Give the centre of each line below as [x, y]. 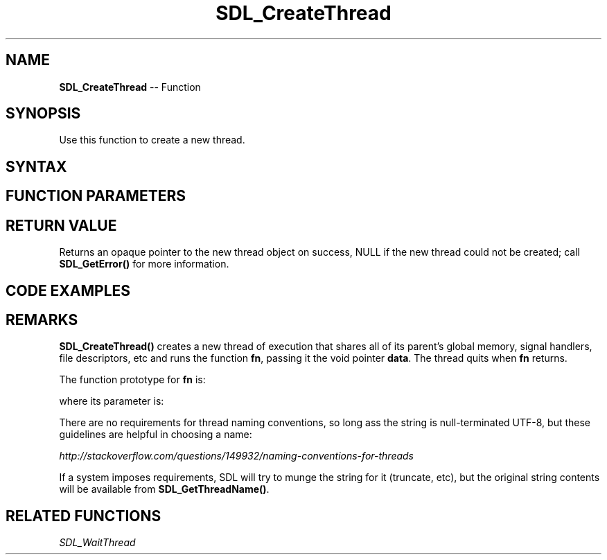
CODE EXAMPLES [68, 290]
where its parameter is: [112, 401]
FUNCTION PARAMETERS [96, 196]
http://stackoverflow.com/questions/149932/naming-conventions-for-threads [236, 456]
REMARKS [42, 320]
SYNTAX [36, 166]
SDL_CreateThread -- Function [130, 87]
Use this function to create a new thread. [152, 140]
